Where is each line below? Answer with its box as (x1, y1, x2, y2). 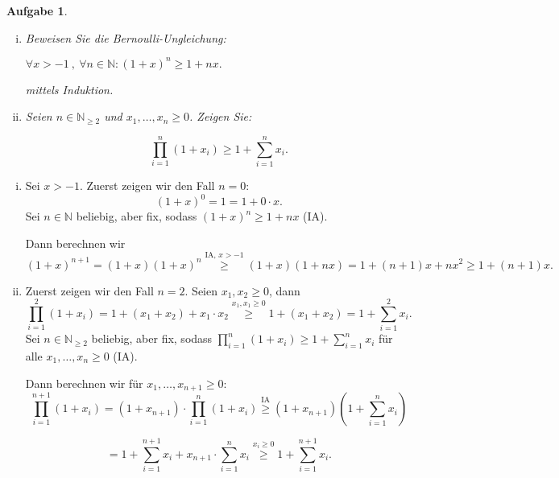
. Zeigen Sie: (189, 108, 252, 125)
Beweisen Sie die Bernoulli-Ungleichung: (25, 29, 226, 46)
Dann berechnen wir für (25, 374, 143, 391)
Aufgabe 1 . (6, 2, 68, 19)
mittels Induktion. (25, 80, 114, 97)
